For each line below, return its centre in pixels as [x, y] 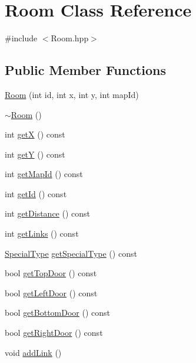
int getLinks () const [42, 233]
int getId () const [36, 193]
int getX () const [35, 134]
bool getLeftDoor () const [51, 292]
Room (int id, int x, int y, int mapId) [72, 94]
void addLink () [33, 352]
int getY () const [35, 154]
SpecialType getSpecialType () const [71, 253]
